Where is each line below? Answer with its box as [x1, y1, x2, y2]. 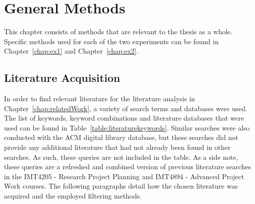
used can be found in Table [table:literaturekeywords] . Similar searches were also [4, 122, 250, 133]
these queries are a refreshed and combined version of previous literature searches [4, 161, 251, 172]
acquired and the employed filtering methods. [4, 191, 142, 201]
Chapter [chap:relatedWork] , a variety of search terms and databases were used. [4, 103, 248, 113]
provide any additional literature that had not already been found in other [4, 142, 231, 152]
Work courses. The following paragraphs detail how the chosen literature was [4, 181, 238, 191]
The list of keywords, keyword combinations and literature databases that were [4, 113, 244, 123]
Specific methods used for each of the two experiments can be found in [4, 36, 219, 46]
